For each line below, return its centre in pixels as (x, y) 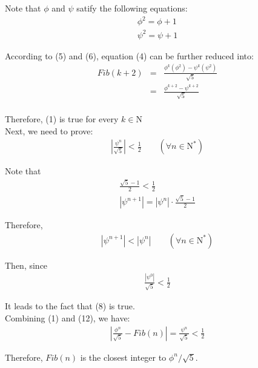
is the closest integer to (123, 357)
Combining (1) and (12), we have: (68, 317)
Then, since (26, 265)
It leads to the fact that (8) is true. (70, 306)
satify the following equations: (132, 8)
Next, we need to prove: (49, 130)
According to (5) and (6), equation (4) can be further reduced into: (129, 55)
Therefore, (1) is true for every (62, 118)
